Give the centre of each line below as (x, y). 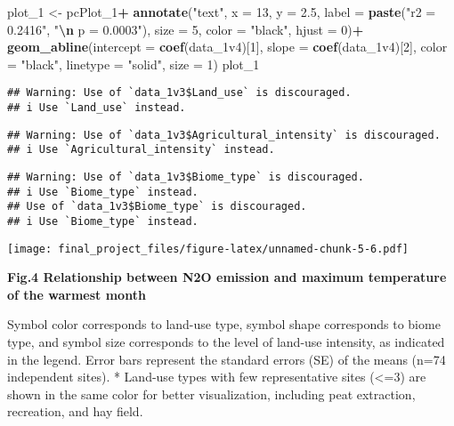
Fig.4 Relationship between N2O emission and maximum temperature (227, 277)
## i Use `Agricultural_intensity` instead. (141, 150)
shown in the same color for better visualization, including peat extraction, (211, 394)
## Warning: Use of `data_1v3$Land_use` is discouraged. (179, 93)
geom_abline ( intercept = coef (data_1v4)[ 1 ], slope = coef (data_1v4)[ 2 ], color (227, 47)
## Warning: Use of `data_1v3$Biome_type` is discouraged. (186, 177)
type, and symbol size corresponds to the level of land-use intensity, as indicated (226, 342)
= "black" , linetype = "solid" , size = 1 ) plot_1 (134, 64)
